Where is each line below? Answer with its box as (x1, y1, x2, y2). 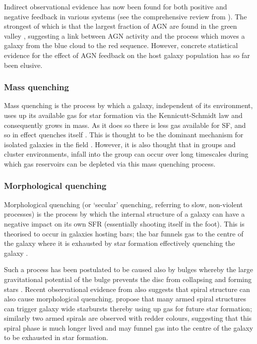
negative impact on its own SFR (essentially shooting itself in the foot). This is (4, 218, 245, 229)
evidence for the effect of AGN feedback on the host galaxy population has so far (4, 50, 250, 60)
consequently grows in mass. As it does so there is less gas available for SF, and (4, 119, 246, 130)
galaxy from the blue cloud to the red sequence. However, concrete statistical (4, 40, 238, 51)
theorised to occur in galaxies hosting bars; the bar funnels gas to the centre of (4, 228, 244, 238)
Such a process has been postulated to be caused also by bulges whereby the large (4, 264, 253, 275)
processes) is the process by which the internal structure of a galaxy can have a (4, 209, 245, 219)
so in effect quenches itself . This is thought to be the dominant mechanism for (4, 129, 244, 140)
